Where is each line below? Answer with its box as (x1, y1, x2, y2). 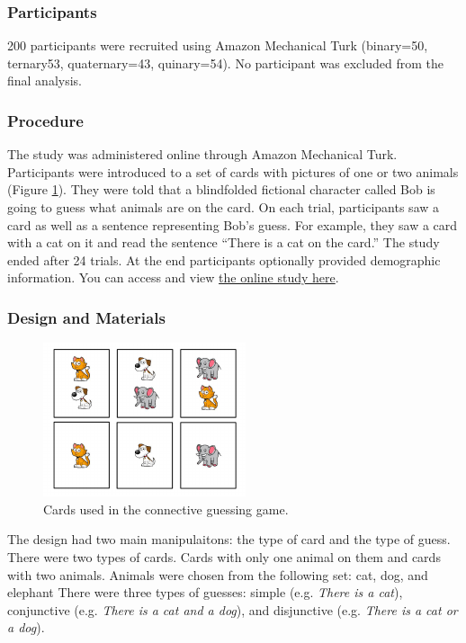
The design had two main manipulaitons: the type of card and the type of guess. (7, 530, 451, 549)
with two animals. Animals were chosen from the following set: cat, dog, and (7, 565, 428, 584)
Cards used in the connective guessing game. (43, 499, 289, 518)
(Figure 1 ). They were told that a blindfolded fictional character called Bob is (7, 180, 435, 199)
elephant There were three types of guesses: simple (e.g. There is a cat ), (7, 583, 403, 602)
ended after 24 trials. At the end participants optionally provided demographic (7, 250, 441, 269)
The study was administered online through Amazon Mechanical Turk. (7, 145, 398, 164)
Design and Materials (7, 306, 166, 328)
